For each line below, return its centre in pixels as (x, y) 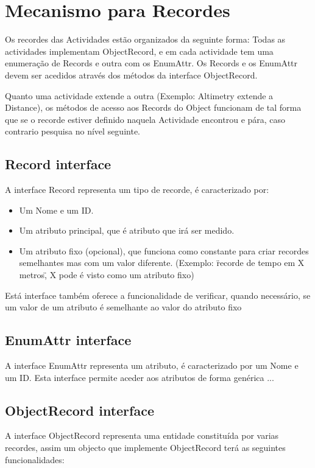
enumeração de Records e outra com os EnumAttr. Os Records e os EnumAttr (151, 63)
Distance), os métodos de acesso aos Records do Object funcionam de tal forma (153, 107)
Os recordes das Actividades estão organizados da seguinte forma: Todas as (145, 39)
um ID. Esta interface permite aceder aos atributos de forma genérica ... (140, 377)
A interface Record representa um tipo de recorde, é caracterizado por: (137, 190)
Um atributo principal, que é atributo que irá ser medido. (127, 230)
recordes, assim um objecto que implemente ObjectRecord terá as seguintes (145, 448)
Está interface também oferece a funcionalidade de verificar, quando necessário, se (158, 295)
